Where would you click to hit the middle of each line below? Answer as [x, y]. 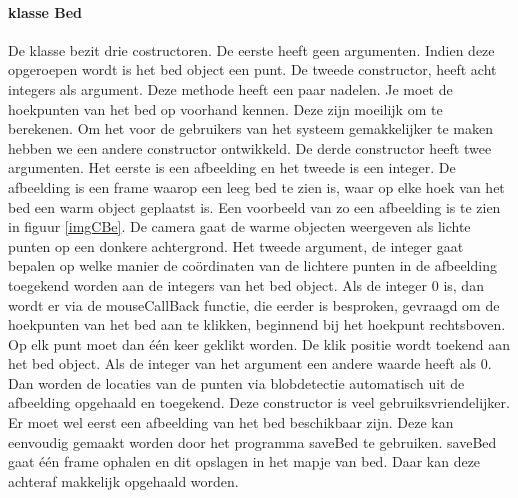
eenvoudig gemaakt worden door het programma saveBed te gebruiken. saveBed [252, 441]
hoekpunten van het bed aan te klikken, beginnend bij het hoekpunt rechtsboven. [257, 324]
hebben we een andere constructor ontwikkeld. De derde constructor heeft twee [250, 147]
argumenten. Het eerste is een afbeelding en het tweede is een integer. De [232, 167]
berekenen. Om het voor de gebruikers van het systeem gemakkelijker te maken [250, 128]
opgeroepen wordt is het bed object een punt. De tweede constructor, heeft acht [252, 69]
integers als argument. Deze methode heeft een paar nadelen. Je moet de [230, 88]
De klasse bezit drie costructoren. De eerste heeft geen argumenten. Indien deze [251, 49]
